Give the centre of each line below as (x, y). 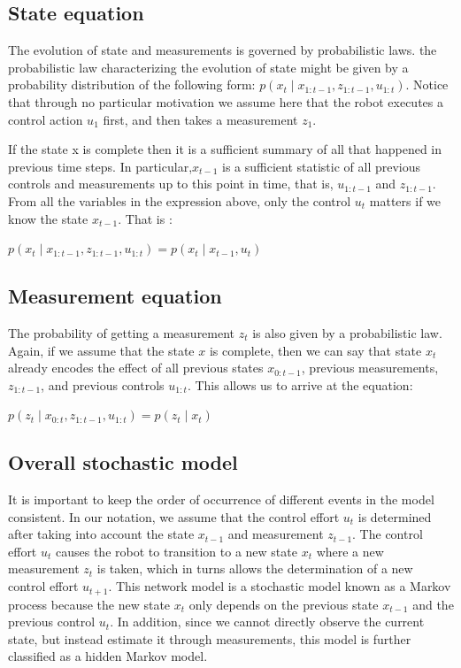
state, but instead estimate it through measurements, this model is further (210, 638)
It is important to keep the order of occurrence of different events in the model (221, 499)
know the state (48, 218)
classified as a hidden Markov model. (108, 656)
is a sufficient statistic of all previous (322, 166)
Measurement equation (115, 296)
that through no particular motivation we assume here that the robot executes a (226, 101)
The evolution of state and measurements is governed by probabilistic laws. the (223, 50)
